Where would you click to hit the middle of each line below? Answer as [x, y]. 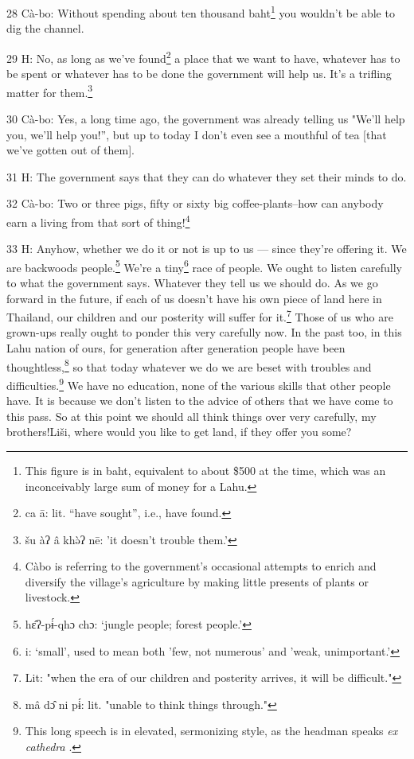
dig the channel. [45, 28]
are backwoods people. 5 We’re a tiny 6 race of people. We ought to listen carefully [204, 266]
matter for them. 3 [50, 91]
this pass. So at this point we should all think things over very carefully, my [191, 416]
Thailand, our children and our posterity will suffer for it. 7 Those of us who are [200, 315]
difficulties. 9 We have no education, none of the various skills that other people [199, 383]
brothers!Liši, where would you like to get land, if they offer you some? [179, 432]
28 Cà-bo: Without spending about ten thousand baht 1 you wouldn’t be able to [201, 12]
